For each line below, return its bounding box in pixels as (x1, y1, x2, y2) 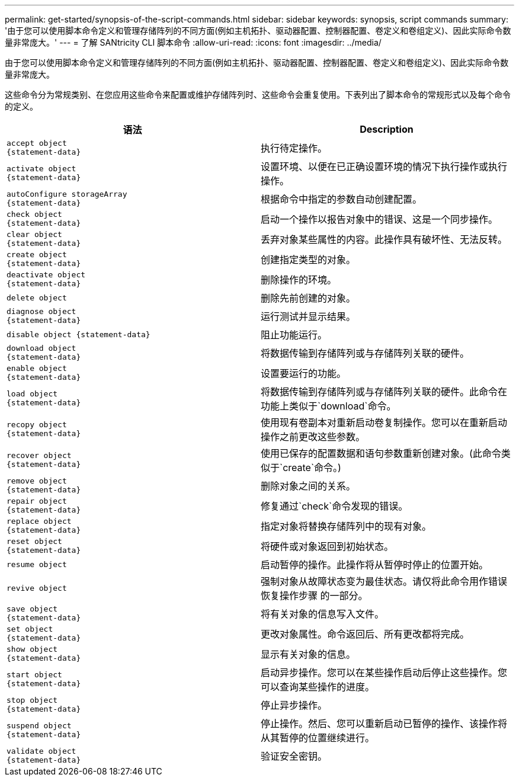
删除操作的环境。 (261, 274, 337, 286)
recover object (7, 451, 72, 460)
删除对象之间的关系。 (261, 480, 356, 492)
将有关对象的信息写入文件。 (261, 608, 385, 620)
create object (7, 250, 67, 259)
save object (7, 604, 58, 613)
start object (7, 670, 62, 679)
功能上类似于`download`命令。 (261, 400, 396, 412)
